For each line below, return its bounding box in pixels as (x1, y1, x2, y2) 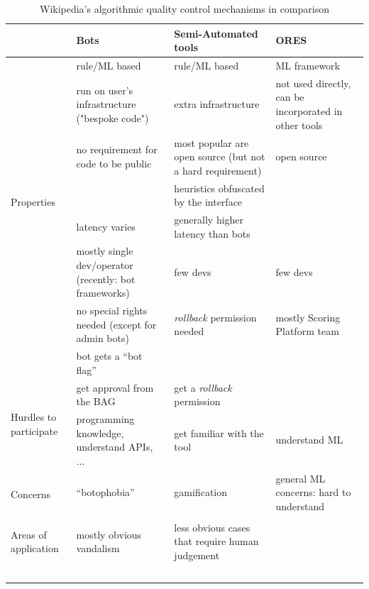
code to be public (76, 155, 152, 170)
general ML (275, 470, 326, 485)
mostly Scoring (275, 309, 341, 324)
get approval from (76, 380, 154, 395)
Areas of (11, 527, 47, 541)
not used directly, (275, 75, 351, 90)
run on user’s (76, 82, 133, 97)
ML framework (275, 58, 340, 73)
